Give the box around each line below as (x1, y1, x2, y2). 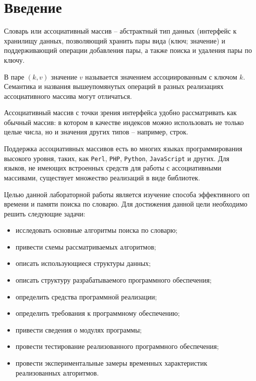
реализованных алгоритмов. (15, 367, 99, 378)
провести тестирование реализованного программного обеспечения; (15, 341, 219, 351)
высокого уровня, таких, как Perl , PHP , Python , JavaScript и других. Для (4, 153, 229, 163)
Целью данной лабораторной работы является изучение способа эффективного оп (4, 189, 250, 199)
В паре (4, 71, 24, 82)
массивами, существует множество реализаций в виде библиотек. (4, 172, 200, 182)
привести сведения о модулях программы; (15, 324, 142, 335)
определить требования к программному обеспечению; (15, 308, 180, 318)
